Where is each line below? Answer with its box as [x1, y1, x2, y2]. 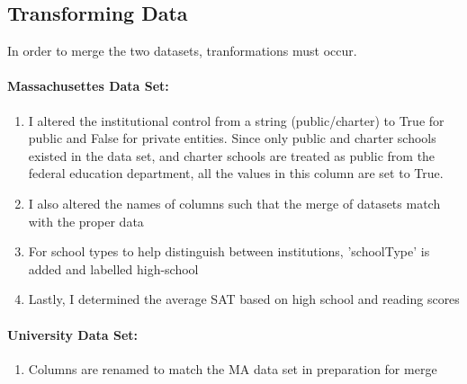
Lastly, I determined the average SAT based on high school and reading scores [28, 290, 460, 308]
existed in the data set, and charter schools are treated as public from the [28, 146, 436, 165]
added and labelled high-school [28, 259, 199, 278]
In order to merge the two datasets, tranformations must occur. [7, 41, 357, 60]
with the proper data [28, 211, 144, 230]
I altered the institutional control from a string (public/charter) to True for [28, 111, 445, 129]
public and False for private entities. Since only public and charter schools [28, 129, 436, 147]
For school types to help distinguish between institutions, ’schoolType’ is [28, 242, 430, 261]
